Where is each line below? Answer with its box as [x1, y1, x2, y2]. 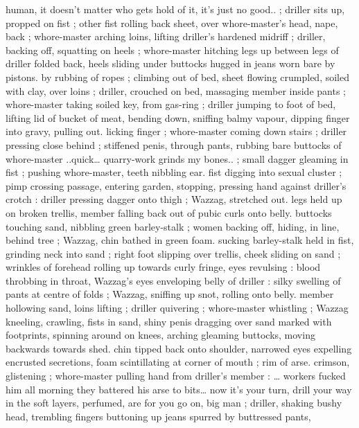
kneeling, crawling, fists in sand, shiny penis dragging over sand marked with [6, 314, 332, 328]
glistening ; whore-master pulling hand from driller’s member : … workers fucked [6, 368, 346, 383]
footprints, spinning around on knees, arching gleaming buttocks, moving [6, 328, 315, 342]
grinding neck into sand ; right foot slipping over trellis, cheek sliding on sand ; [6, 246, 341, 260]
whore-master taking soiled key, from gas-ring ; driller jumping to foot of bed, [6, 97, 336, 112]
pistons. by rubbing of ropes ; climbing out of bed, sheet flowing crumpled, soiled [6, 69, 349, 84]
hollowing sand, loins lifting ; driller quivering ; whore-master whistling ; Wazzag [6, 301, 349, 315]
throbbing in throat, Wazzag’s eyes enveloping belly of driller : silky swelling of [6, 273, 341, 287]
